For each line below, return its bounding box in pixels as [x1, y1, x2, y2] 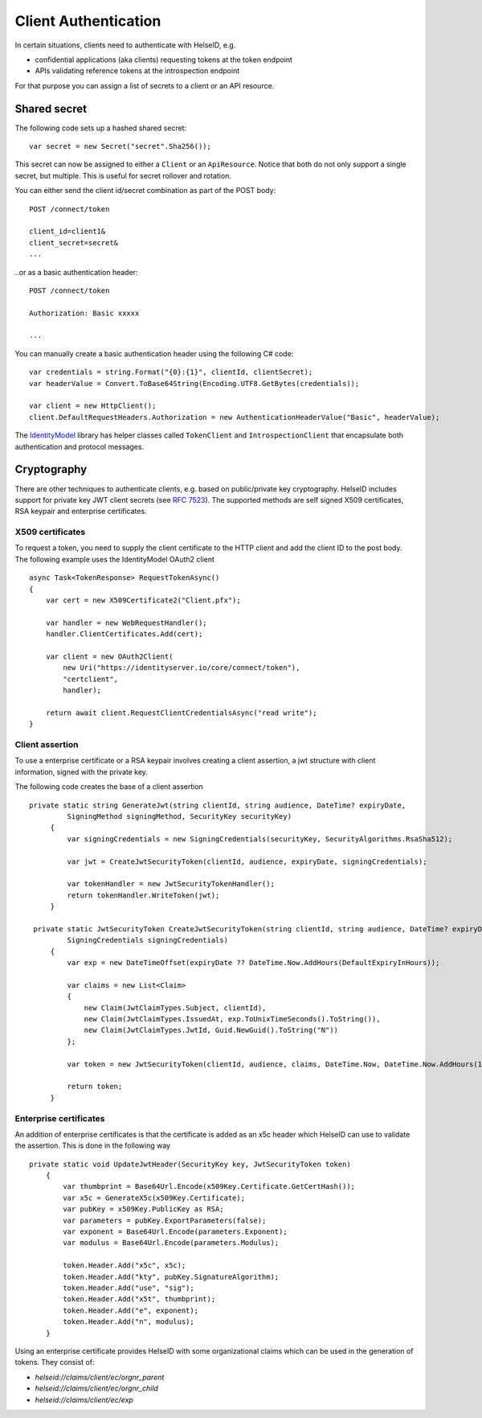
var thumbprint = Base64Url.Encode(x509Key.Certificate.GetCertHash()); [63, 1182, 356, 1191]
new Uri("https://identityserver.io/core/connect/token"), [63, 664, 300, 672]
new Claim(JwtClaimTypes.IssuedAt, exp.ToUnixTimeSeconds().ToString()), [84, 1014, 381, 1024]
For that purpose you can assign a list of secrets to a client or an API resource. [14, 80, 275, 90]
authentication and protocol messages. [14, 442, 145, 451]
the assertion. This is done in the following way [14, 1141, 171, 1150]
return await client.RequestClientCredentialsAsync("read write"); [45, 708, 317, 717]
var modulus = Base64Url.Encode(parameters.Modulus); [63, 1239, 280, 1247]
